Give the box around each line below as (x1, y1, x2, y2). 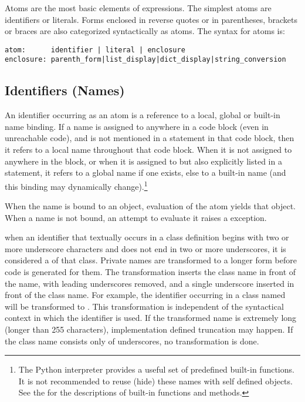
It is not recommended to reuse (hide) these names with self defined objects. (18, 374, 293, 387)
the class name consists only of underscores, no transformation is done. (5, 334, 259, 347)
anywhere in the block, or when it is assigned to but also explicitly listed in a (5, 155, 282, 167)
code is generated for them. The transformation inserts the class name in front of (5, 266, 296, 278)
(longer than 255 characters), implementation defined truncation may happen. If (5, 323, 293, 336)
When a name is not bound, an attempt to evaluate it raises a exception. (5, 211, 267, 223)
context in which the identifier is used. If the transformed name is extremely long (5, 311, 297, 324)
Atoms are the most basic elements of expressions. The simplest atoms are (5, 2, 272, 14)
